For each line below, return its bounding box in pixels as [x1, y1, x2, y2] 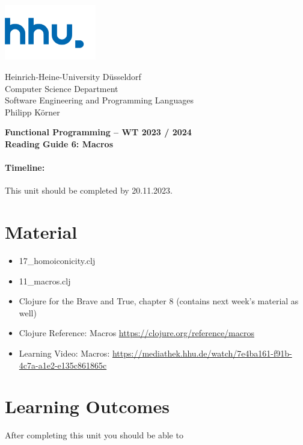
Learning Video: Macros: [19, 346, 110, 359]
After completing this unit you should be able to [5, 429, 183, 441]
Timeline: [5, 161, 45, 174]
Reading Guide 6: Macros [5, 137, 113, 150]
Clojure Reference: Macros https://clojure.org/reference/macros [19, 327, 254, 339]
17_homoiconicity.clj [19, 254, 96, 266]
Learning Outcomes [5, 394, 170, 419]
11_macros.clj [19, 274, 71, 287]
